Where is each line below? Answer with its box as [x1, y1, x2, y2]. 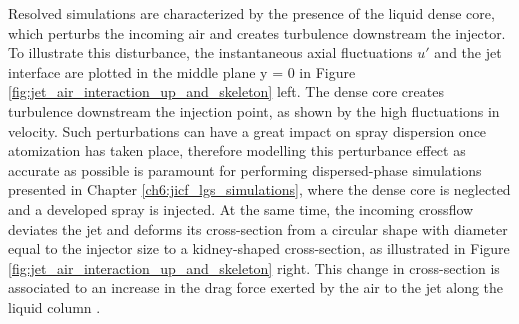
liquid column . [8, 296, 101, 317]
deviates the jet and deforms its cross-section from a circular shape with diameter [8, 218, 508, 239]
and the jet [434, 42, 502, 63]
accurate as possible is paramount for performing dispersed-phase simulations [8, 159, 482, 180]
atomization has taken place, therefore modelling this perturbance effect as [8, 140, 466, 161]
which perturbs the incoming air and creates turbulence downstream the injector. [8, 22, 506, 43]
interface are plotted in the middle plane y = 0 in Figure [8, 61, 356, 82]
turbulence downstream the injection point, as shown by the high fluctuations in [8, 100, 500, 121]
